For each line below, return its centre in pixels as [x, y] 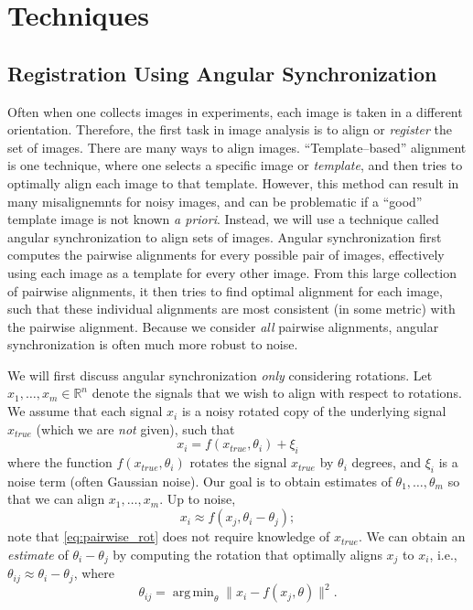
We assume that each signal [85, 411]
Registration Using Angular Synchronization [222, 73]
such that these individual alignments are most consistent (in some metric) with [231, 309]
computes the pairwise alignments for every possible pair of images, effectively [226, 255]
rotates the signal [238, 462]
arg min [193, 593]
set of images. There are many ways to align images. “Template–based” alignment [237, 147]
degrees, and [387, 462]
